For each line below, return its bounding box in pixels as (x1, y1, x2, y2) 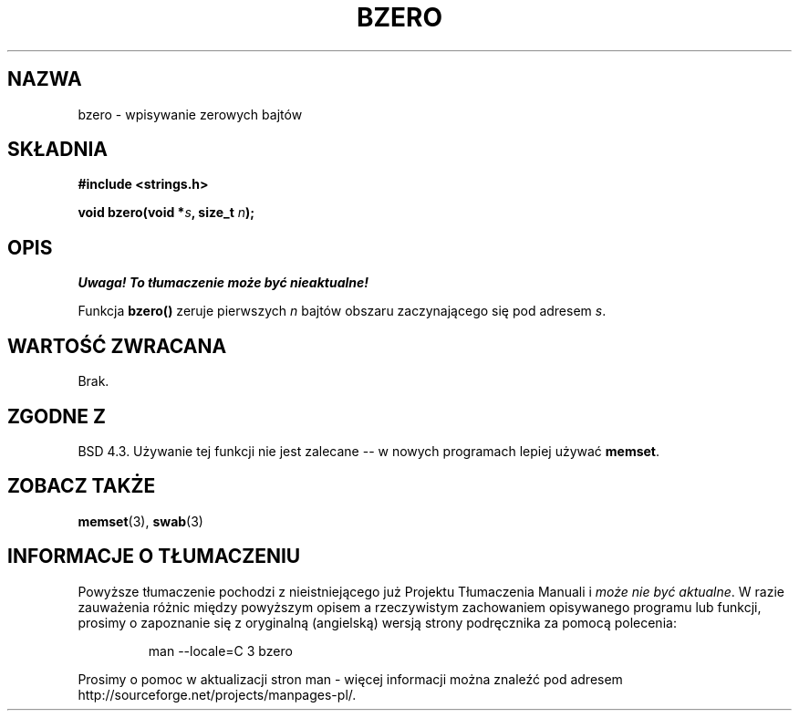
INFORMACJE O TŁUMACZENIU (7, 545, 301, 568)
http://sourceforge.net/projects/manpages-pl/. (78, 686, 357, 702)
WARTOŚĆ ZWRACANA (7, 334, 227, 358)
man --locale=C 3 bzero (148, 642, 293, 659)
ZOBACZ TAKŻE (7, 474, 156, 498)
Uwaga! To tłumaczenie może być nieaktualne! (78, 275, 369, 291)
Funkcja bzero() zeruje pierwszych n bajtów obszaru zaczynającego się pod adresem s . (78, 303, 607, 319)
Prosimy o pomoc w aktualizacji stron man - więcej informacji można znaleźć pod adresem (78, 671, 623, 687)
